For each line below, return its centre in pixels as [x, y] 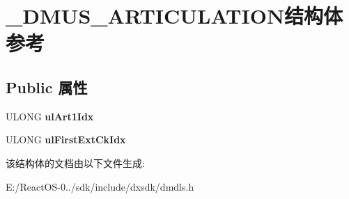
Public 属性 [47, 87]
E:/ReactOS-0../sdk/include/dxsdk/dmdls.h [100, 186]
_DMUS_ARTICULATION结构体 [174, 16]
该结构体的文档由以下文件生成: [75, 162]
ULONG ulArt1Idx [50, 116]
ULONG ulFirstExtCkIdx [66, 140]
